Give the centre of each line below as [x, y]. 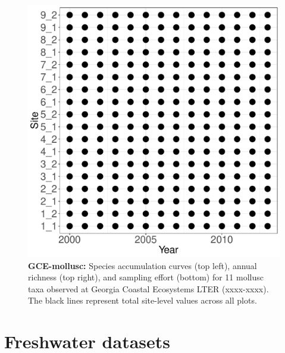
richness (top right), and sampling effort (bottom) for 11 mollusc [146, 277]
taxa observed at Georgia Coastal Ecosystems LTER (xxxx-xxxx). [148, 288]
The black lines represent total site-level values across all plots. [142, 300]
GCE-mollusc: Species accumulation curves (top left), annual [142, 265]
